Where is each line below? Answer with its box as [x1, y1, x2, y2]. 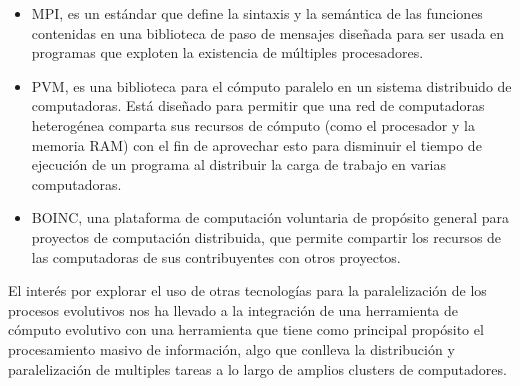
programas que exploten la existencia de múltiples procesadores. [31, 42, 424, 63]
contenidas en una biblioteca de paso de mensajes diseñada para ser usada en [31, 22, 505, 43]
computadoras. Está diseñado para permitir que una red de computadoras [31, 95, 485, 116]
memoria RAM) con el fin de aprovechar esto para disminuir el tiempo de [31, 134, 482, 155]
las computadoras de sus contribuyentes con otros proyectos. [31, 246, 401, 267]
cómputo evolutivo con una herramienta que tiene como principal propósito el [8, 319, 484, 340]
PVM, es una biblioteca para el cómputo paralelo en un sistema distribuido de [31, 75, 512, 96]
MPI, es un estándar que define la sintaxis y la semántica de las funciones [31, 3, 483, 23]
